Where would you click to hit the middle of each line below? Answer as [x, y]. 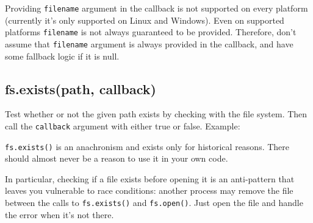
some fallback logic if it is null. [62, 56]
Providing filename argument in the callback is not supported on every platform [156, 8]
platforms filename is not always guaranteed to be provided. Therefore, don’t [151, 32]
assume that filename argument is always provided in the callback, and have [149, 43]
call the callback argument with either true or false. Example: [123, 125]
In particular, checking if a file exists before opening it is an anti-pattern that [150, 178]
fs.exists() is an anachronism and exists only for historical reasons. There [147, 146]
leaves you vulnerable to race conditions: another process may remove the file [149, 190]
